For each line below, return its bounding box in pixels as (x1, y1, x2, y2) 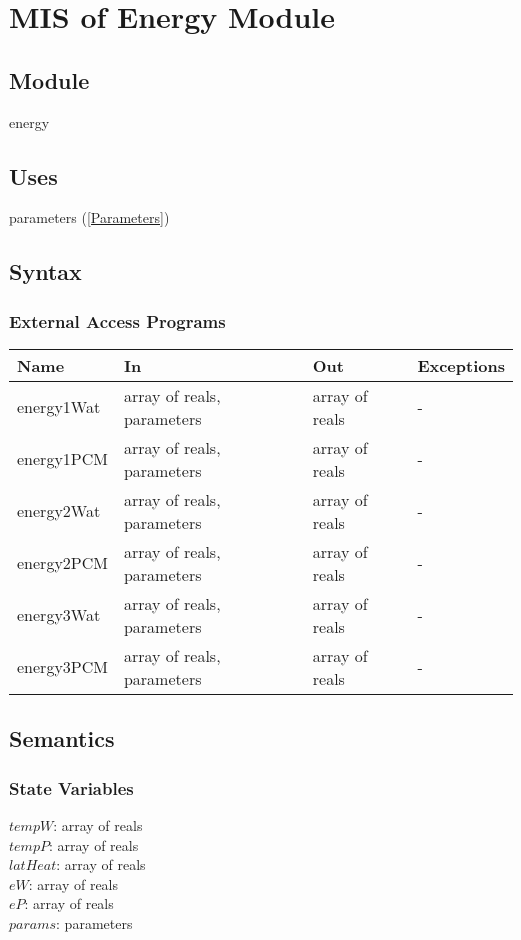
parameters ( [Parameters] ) (9, 207, 170, 228)
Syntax (9, 256, 82, 287)
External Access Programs (9, 308, 226, 333)
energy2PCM (17, 551, 108, 575)
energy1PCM (17, 447, 108, 471)
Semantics (9, 723, 115, 754)
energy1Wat (17, 395, 101, 419)
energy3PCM (17, 655, 108, 679)
